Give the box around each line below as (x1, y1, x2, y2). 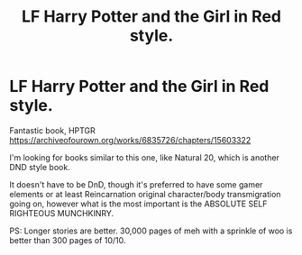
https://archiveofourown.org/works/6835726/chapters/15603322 (9, 134, 252, 145)
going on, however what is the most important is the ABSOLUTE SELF (9, 198, 268, 209)
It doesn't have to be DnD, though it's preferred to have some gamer (9, 178, 263, 190)
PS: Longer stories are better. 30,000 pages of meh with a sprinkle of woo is (9, 225, 293, 236)
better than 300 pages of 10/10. (9, 234, 126, 245)
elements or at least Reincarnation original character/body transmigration (9, 188, 281, 199)
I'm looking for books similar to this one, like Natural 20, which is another (9, 151, 279, 163)
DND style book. (9, 161, 70, 172)
